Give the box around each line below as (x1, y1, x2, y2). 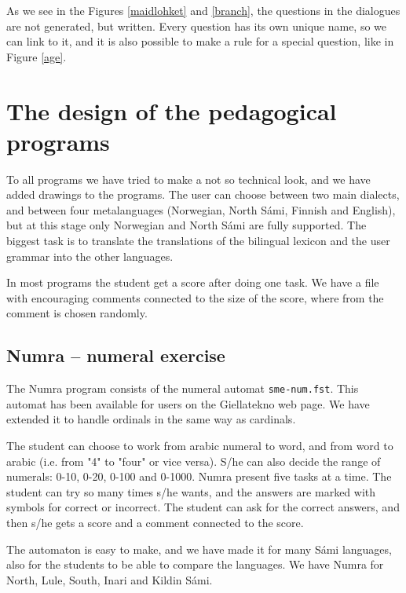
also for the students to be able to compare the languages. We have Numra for (6, 556, 384, 573)
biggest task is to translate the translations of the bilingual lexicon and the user (6, 232, 390, 249)
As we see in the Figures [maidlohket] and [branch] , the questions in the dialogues (6, 2, 401, 18)
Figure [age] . (6, 48, 67, 64)
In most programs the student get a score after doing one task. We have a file (6, 274, 379, 291)
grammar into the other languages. (6, 247, 174, 264)
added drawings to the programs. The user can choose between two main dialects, (6, 186, 400, 203)
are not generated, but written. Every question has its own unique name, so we (6, 17, 387, 34)
